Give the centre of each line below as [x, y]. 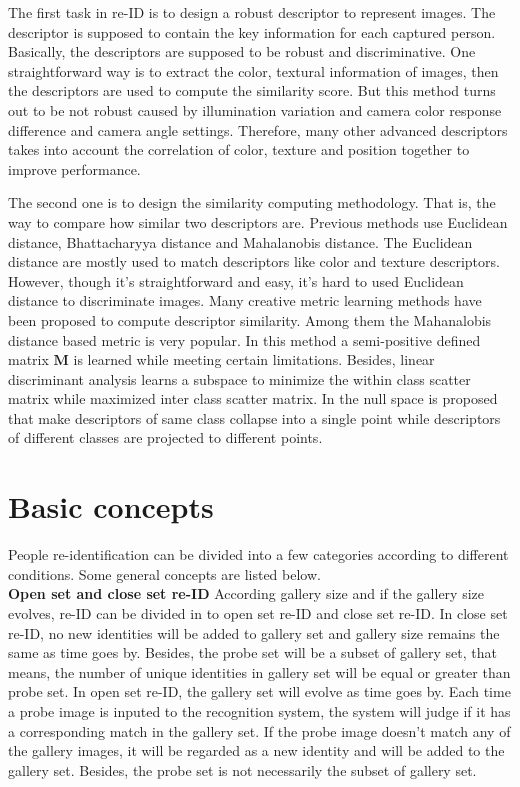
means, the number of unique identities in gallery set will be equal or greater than [259, 671]
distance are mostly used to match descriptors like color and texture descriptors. [254, 261]
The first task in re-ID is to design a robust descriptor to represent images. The [252, 12]
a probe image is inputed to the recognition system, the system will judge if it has [259, 710]
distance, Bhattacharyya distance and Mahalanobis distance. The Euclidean [240, 241]
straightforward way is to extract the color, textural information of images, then [253, 70]
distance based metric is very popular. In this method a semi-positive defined [244, 339]
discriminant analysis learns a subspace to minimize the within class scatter [239, 378]
